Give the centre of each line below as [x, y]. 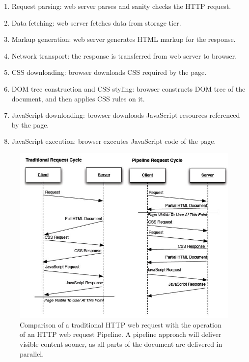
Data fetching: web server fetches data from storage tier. [96, 22]
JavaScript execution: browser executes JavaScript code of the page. [114, 141]
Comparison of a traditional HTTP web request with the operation [121, 324]
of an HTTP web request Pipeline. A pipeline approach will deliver [121, 334]
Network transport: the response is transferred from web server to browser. [124, 55]
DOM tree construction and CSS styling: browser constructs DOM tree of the [128, 88]
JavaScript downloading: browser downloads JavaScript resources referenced [126, 115]
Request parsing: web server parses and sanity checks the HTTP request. [121, 6]
